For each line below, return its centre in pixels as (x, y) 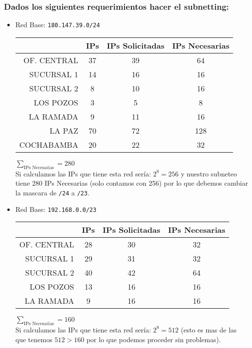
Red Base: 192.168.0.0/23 (56, 209)
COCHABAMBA (49, 144)
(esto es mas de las (209, 329)
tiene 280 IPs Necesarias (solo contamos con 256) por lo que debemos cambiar (132, 183)
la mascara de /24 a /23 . (52, 192)
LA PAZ (64, 130)
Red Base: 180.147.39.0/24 (58, 25)
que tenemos (34, 339)
